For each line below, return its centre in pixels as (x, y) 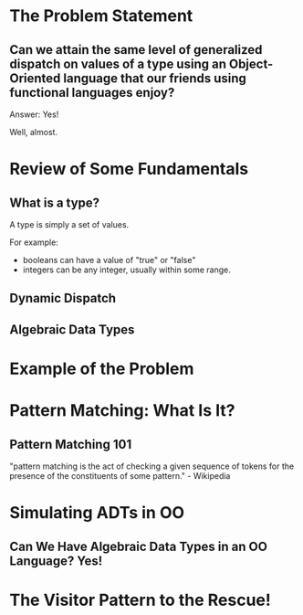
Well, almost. (33, 132)
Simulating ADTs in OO (97, 513)
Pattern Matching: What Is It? (122, 411)
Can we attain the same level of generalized (136, 50)
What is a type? (55, 202)
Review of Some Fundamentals (129, 169)
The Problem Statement (101, 16)
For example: (34, 242)
